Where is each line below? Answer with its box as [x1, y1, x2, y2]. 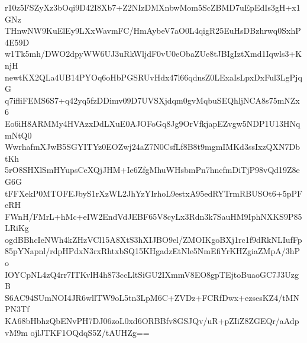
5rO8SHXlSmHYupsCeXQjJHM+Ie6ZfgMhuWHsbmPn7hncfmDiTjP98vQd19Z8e [5, 164, 300, 176]
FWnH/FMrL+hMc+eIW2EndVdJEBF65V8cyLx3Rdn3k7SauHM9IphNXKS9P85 [5, 210, 302, 222]
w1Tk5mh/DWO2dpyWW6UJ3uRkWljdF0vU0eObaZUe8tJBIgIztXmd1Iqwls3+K [5, 47, 302, 60]
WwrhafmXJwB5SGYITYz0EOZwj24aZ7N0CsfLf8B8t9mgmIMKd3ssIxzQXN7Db [5, 140, 300, 153]
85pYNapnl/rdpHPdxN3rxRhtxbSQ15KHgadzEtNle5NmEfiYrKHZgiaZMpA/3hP [5, 245, 300, 257]
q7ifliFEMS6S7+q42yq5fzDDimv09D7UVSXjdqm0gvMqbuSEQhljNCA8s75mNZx [5, 94, 300, 106]
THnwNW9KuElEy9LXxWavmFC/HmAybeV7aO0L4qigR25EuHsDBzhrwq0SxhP [5, 24, 301, 37]
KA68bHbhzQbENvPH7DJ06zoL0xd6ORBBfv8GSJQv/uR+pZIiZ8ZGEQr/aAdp [5, 315, 299, 327]
